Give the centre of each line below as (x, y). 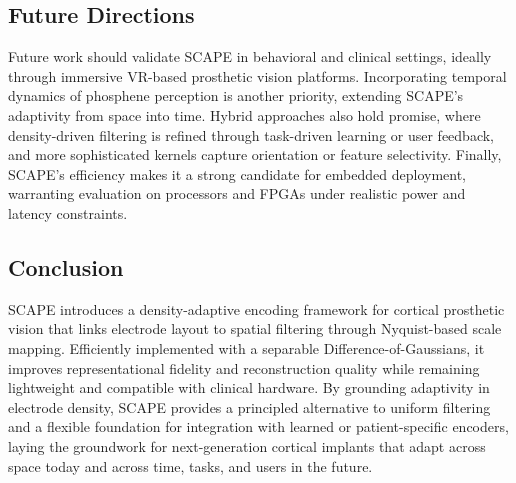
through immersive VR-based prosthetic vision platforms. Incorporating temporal (257, 75)
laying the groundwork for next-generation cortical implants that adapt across (247, 445)
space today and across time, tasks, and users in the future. (190, 465)
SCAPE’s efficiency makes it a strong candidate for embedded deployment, (237, 173)
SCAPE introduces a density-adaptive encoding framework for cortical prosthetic (256, 308)
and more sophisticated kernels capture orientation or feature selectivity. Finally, (255, 154)
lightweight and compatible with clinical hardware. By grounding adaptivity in (249, 387)
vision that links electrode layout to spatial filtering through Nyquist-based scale (255, 328)
